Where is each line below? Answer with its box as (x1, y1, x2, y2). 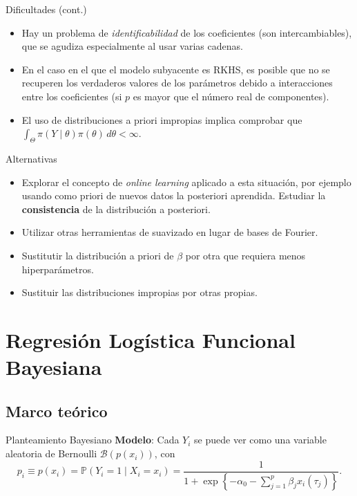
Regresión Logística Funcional (6, 325, 296, 353)
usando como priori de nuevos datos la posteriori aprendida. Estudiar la (21, 188, 326, 203)
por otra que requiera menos (185, 248, 306, 262)
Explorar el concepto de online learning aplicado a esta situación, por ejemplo (21, 174, 351, 189)
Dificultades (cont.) (6, 2, 87, 16)
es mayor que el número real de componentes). (133, 89, 329, 103)
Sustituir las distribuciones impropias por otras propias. (21, 285, 258, 300)
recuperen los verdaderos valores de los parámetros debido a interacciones (21, 75, 333, 90)
